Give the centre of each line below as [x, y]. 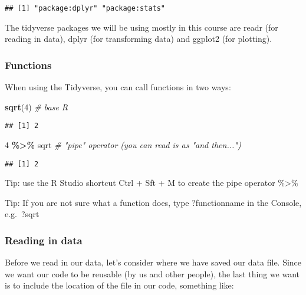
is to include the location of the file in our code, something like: [119, 285]
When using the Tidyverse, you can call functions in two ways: [118, 87]
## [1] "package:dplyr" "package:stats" [85, 8]
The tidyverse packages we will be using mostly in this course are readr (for [142, 27]
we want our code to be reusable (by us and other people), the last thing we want [152, 273]
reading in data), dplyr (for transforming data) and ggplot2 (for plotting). [139, 39]
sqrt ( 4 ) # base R [37, 106]
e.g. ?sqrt [22, 214]
